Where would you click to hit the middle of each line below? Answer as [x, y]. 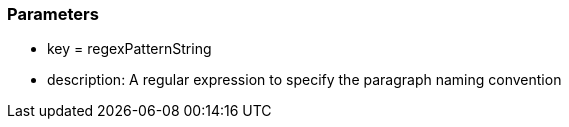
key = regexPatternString [129, 49]
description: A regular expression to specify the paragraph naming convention [304, 80]
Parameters [53, 14]
